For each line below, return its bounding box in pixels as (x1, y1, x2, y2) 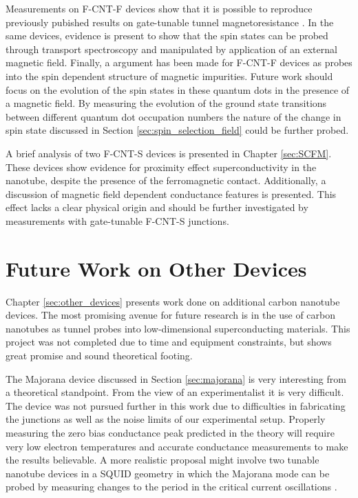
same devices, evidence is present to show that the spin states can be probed (6, 28, 328, 43)
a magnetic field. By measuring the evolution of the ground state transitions (6, 96, 327, 110)
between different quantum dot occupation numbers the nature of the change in (6, 109, 341, 123)
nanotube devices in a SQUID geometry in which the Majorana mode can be (6, 466, 330, 480)
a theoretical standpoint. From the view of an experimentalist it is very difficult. (6, 385, 344, 399)
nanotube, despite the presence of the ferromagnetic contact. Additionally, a (6, 173, 326, 188)
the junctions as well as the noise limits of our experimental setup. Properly (6, 412, 326, 426)
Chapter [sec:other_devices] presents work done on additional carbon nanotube (6, 294, 340, 308)
